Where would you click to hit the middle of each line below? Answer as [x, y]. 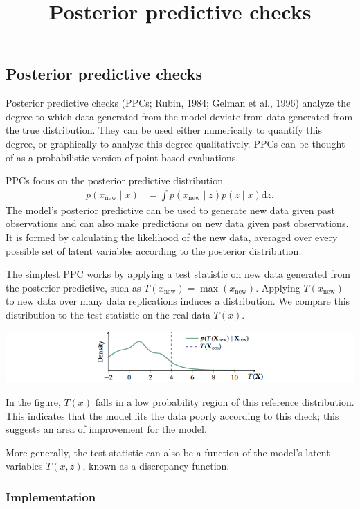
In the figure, [33, 402]
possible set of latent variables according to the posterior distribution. [154, 250]
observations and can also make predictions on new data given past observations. [177, 223]
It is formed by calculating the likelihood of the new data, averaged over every [172, 236]
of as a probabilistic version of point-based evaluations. [122, 157]
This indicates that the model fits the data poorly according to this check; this [172, 415]
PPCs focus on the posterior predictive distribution [114, 180]
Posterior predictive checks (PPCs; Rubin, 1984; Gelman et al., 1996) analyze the [178, 103]
